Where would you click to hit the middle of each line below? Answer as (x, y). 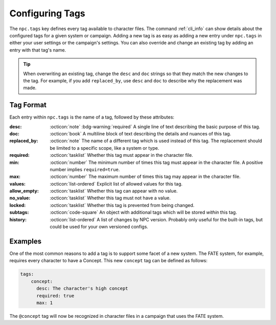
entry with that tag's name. (38, 50)
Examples (26, 241)
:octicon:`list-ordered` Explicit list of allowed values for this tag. (116, 183)
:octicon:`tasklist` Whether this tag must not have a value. (110, 198)
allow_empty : (24, 191)
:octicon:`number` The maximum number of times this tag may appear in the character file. (145, 177)
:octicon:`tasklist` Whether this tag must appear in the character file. (122, 155)
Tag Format (28, 105)
